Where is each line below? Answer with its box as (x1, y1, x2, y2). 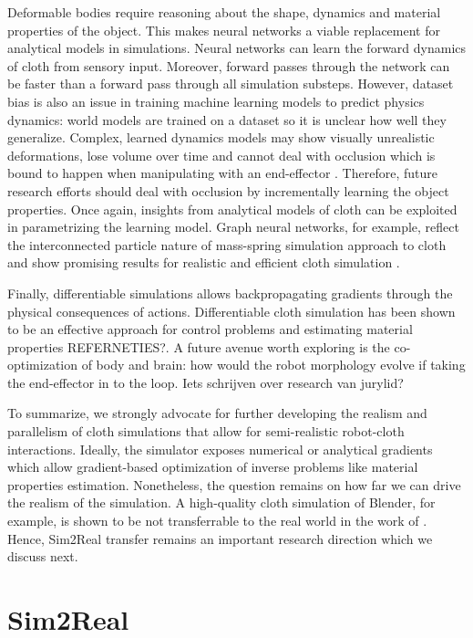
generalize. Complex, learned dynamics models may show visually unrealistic (7, 128, 435, 147)
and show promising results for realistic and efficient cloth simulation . (7, 253, 400, 272)
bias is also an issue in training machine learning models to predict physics (7, 91, 425, 110)
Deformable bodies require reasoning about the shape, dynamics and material (7, 3, 441, 21)
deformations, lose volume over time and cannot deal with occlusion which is (7, 145, 436, 164)
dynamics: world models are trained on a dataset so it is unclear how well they (7, 110, 447, 129)
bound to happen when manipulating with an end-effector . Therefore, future (7, 163, 437, 183)
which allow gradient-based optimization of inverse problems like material (7, 457, 418, 476)
